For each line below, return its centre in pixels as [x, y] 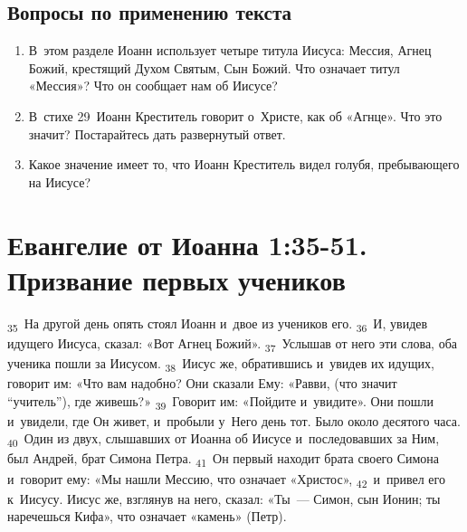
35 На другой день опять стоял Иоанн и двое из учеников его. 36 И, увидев [218, 324]
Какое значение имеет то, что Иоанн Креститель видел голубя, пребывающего [244, 164]
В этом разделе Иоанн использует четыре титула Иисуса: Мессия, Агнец [230, 50]
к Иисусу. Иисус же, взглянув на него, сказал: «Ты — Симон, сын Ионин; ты [224, 498]
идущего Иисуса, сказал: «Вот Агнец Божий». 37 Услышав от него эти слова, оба [232, 344]
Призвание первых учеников [176, 279]
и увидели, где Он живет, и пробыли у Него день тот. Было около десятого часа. [234, 420]
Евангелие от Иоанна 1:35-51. [187, 244]
